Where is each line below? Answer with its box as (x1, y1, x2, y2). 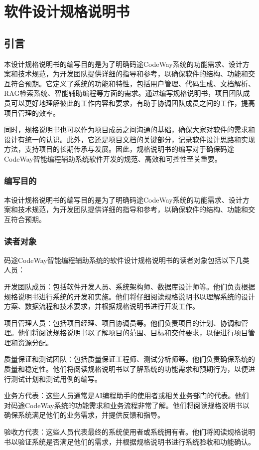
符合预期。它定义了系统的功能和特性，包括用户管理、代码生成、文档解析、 (10, 78, 255, 88)
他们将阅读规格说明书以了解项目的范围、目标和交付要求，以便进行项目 (17, 327, 248, 338)
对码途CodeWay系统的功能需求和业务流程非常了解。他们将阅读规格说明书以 (4, 400, 250, 410)
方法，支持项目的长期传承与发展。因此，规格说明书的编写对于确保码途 (4, 144, 234, 154)
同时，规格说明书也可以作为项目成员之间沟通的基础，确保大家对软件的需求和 (4, 124, 255, 135)
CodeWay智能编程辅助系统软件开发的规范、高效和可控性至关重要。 (4, 153, 222, 164)
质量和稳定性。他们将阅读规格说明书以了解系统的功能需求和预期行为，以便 (4, 364, 248, 374)
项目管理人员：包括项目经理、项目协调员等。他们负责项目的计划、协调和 (4, 317, 241, 328)
